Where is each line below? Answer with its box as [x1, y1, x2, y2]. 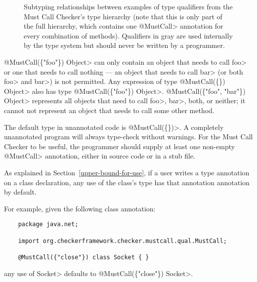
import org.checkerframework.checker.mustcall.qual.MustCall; [18, 237, 227, 244]
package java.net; [18, 221, 79, 228]
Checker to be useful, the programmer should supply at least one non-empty [4, 141, 235, 151]
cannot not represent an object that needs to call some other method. [4, 105, 214, 115]
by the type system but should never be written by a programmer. [24, 40, 225, 50]
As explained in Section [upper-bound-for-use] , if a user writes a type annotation [4, 167, 250, 177]
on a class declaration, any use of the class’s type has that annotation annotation [4, 177, 250, 187]
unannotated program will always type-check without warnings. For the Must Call [4, 131, 253, 142]
